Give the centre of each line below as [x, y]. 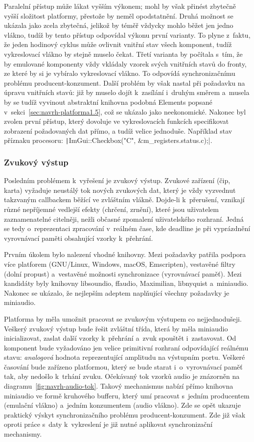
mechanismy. [23, 434]
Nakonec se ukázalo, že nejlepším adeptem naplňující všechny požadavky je [117, 292]
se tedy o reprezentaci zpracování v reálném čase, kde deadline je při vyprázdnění [127, 228]
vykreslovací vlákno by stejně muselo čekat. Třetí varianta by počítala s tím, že [123, 54]
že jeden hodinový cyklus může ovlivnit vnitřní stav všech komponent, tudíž [118, 44]
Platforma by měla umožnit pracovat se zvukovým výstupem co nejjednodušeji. [123, 318]
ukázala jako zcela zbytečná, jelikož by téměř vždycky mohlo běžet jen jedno [119, 25]
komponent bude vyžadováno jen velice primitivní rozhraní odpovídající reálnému [126, 347]
